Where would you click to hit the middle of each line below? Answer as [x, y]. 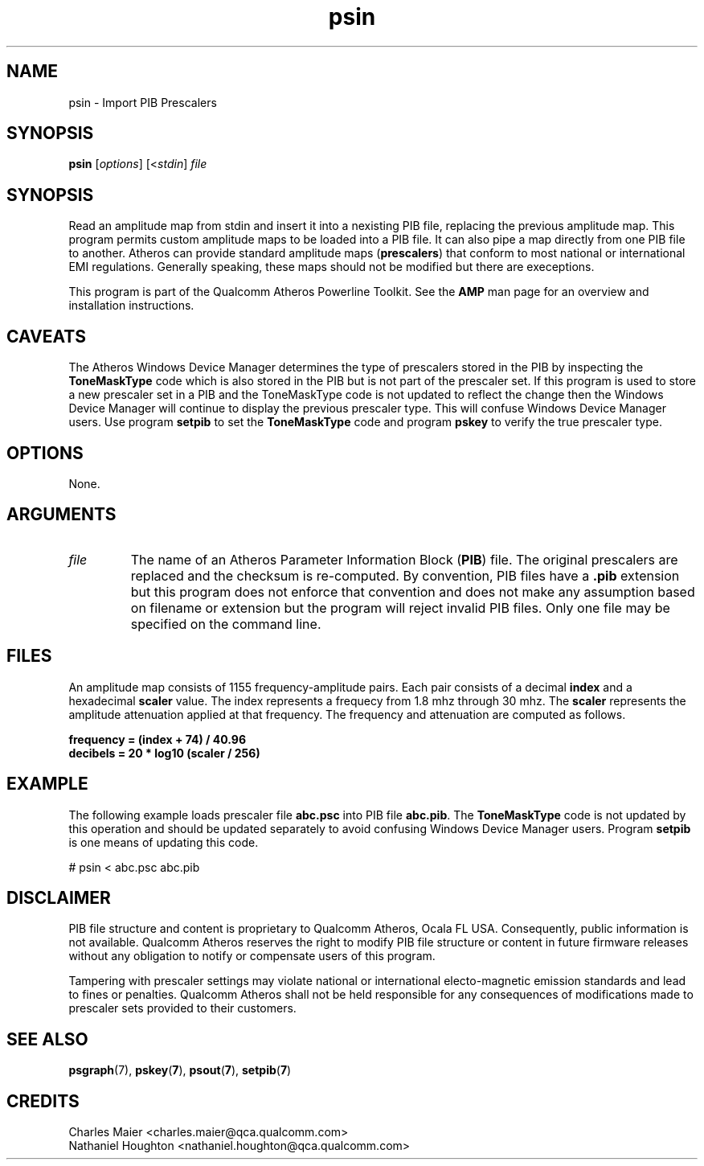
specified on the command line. [226, 624]
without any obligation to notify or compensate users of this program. [252, 956]
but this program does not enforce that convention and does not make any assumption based [413, 591]
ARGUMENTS [61, 515]
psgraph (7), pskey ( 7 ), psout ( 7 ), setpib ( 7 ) [180, 1070]
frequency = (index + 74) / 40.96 [158, 739]
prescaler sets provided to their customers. [182, 1008]
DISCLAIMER [59, 897]
